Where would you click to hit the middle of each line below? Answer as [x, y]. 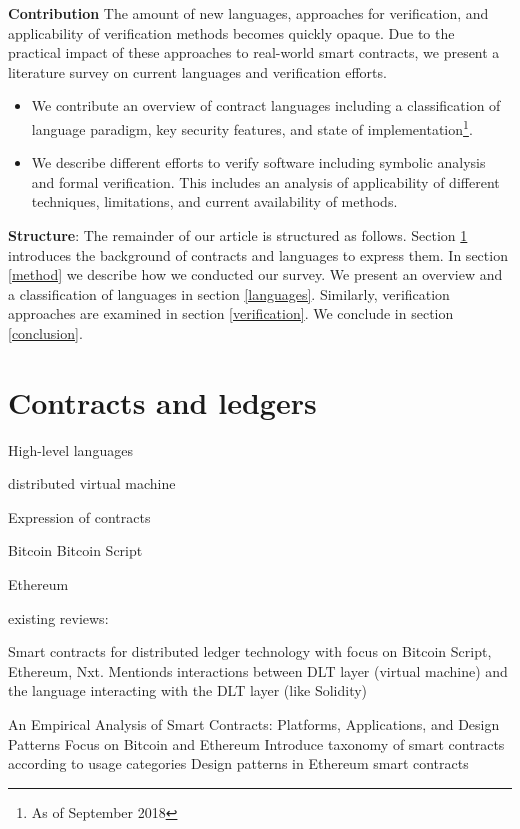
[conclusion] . [45, 332]
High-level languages [70, 449]
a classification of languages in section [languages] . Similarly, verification [229, 293]
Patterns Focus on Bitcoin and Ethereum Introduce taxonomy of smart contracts [256, 743]
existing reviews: [58, 617]
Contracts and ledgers [162, 401]
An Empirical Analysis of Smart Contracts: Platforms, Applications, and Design [254, 724]
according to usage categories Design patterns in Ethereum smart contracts [238, 763]
